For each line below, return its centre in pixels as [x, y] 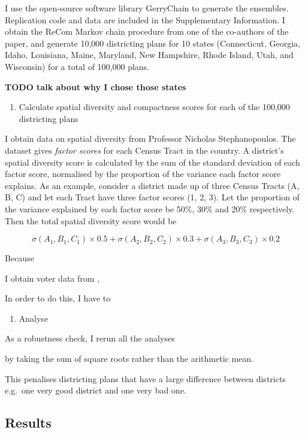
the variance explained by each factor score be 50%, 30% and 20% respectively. [150, 208]
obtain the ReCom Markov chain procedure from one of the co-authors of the [147, 31]
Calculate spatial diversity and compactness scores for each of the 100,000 [154, 107]
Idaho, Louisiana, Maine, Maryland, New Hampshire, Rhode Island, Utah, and [149, 55]
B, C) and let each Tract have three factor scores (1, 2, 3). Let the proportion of [152, 197]
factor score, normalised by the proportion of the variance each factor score [143, 174]
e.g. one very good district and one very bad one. [96, 390]
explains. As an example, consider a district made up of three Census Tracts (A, [152, 185]
